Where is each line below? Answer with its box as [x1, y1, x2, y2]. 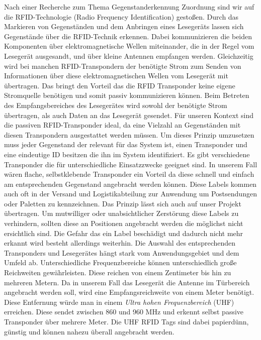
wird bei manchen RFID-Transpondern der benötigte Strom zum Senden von [4, 60, 241, 71]
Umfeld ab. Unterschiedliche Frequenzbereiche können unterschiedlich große [4, 257, 237, 268]
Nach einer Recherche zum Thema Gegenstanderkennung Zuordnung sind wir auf [4, 2, 254, 12]
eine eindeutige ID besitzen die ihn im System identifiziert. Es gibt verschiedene [4, 149, 250, 159]
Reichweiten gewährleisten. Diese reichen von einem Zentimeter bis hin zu [4, 267, 231, 278]
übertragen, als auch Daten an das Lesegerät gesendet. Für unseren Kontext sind [4, 109, 253, 120]
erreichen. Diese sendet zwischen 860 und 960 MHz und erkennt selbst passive [4, 306, 244, 317]
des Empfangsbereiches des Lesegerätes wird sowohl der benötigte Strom [4, 99, 227, 110]
